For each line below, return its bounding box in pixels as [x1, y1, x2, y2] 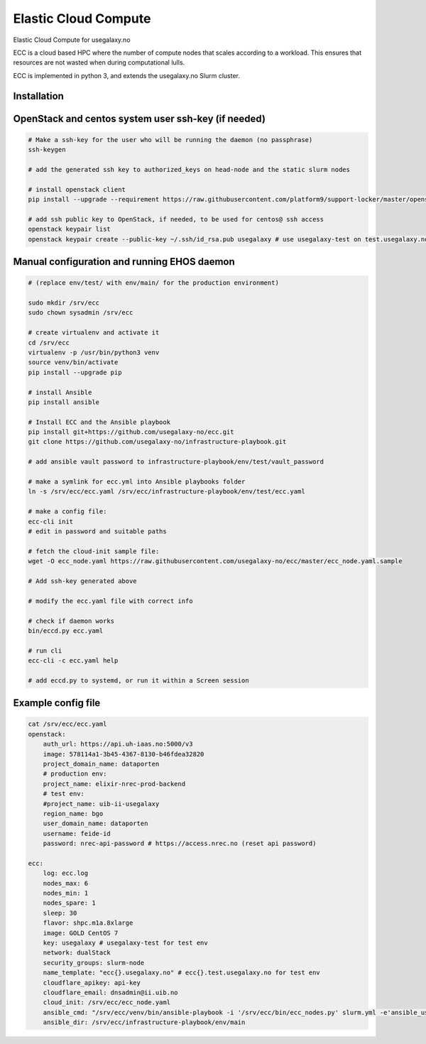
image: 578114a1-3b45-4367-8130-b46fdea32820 [43, 750, 204, 758]
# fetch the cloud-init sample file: [28, 547, 160, 555]
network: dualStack [43, 949, 111, 957]
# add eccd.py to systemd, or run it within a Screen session [28, 676, 249, 685]
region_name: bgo [43, 810, 104, 817]
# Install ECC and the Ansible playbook [28, 418, 170, 426]
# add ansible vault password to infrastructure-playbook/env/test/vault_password [28, 458, 324, 466]
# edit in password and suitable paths [28, 528, 167, 535]
